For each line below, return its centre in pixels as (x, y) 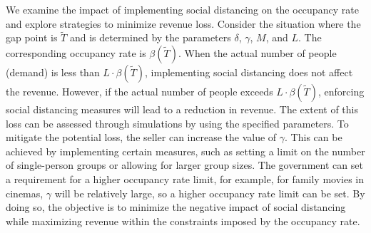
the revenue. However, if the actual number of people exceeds (139, 91)
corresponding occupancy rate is (76, 53)
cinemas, (25, 193)
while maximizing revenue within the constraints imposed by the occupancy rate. (183, 221)
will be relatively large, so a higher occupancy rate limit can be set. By (210, 193)
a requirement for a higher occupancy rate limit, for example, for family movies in (185, 178)
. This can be (314, 137)
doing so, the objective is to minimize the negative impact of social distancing (176, 207)
